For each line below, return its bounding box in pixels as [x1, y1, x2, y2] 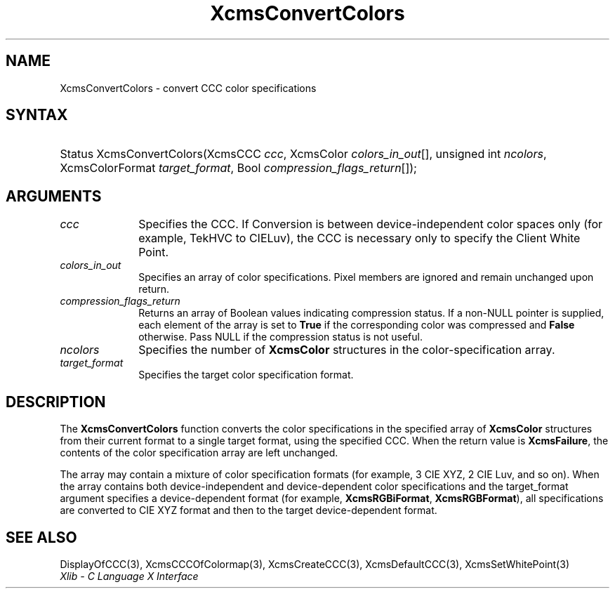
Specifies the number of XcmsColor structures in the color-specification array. [138, 343, 555, 357]
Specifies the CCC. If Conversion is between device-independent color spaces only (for [138, 217, 603, 232]
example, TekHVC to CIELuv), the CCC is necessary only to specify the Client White [138, 231, 581, 246]
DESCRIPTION [6, 392, 106, 411]
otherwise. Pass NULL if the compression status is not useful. [138, 331, 423, 343]
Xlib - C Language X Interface [60, 569, 199, 582]
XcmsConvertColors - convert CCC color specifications [60, 81, 317, 94]
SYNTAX [6, 106, 68, 124]
